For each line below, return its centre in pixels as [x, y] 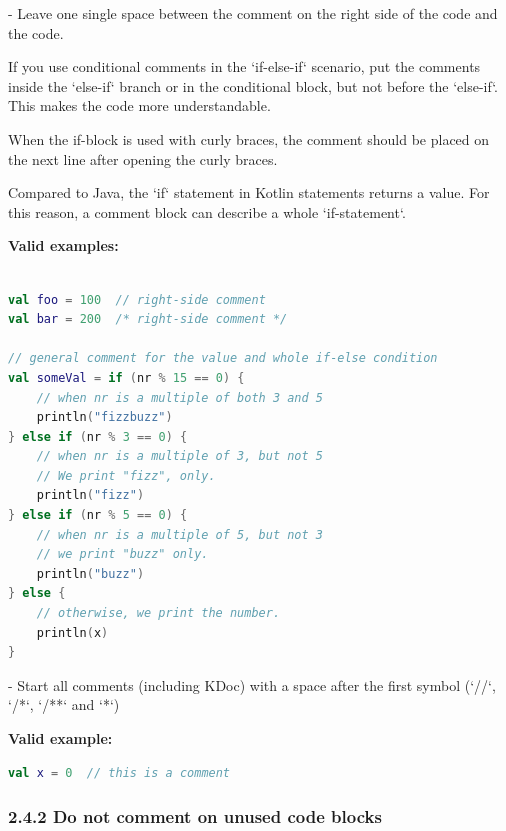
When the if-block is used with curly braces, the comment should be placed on [249, 138]
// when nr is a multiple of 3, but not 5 [179, 456]
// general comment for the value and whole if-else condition [223, 358]
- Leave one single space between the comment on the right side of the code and [253, 13]
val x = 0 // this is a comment [119, 772]
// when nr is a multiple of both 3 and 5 [179, 397]
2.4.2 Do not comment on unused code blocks [195, 816]
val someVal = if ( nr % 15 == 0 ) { [126, 377]
